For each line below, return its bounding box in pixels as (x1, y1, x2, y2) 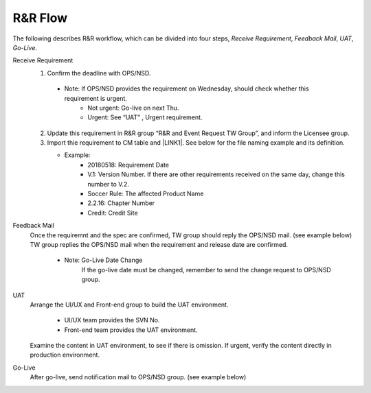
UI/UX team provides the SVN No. (64, 316, 161, 324)
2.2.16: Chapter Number (87, 199, 155, 207)
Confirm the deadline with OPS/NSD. (47, 69, 151, 77)
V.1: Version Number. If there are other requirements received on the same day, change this (87, 170, 345, 178)
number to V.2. (87, 180, 130, 188)
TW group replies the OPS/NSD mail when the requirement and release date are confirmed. (30, 240, 289, 248)
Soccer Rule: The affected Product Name (87, 189, 204, 198)
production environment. (30, 350, 100, 359)
